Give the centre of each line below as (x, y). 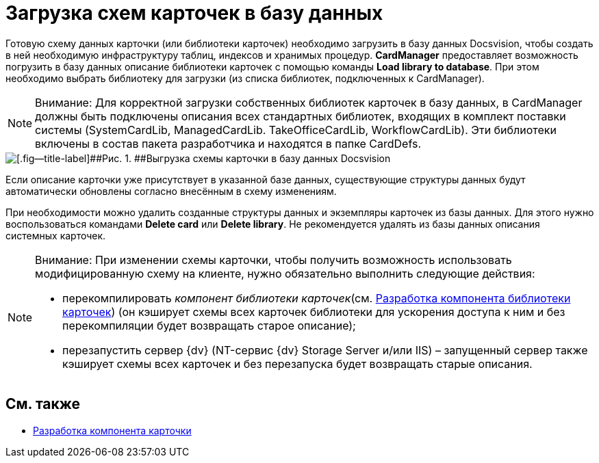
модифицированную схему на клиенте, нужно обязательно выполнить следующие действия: (285, 273)
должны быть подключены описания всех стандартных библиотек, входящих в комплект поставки (301, 116)
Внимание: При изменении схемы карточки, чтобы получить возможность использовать (273, 260)
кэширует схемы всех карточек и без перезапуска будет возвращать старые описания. (297, 363)
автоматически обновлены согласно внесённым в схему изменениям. (171, 191)
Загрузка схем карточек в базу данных (194, 13)
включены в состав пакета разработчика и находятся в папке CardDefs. (228, 143)
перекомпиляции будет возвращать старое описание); (209, 325)
